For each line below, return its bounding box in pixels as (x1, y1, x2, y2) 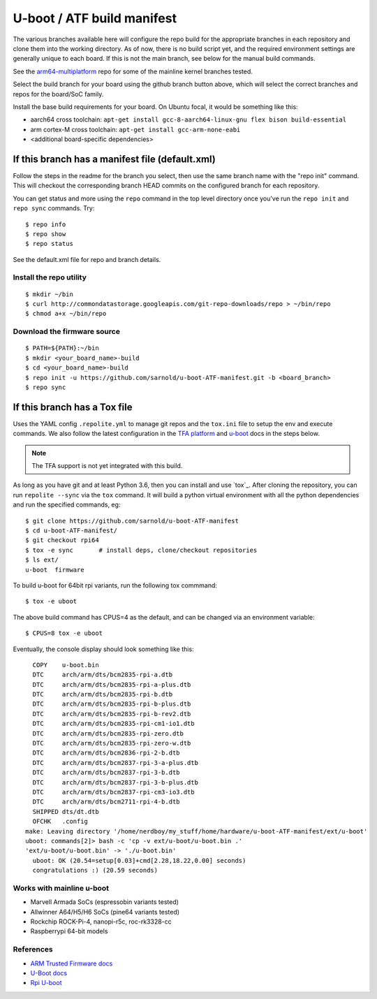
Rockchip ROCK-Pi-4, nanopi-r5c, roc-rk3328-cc (30, 917, 172, 926)
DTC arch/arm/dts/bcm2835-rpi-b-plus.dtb (32, 700, 191, 708)
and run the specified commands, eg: (13, 500, 121, 509)
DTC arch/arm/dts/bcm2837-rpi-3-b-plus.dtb (32, 778, 199, 786)
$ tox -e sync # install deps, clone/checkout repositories (25, 546, 258, 554)
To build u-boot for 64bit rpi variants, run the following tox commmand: (13, 581, 218, 590)
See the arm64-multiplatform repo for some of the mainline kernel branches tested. (13, 67, 253, 75)
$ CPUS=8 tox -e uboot (25, 629, 103, 637)
